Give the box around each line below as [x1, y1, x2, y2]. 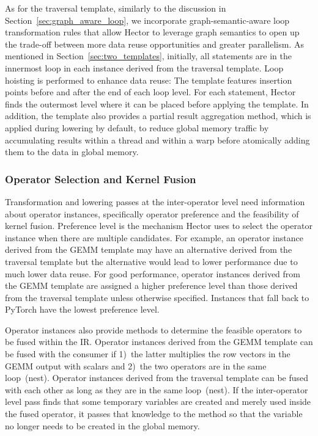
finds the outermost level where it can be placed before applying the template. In [5, 97, 309, 110]
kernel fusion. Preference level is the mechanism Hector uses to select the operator [5, 219, 312, 232]
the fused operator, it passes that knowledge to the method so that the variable [5, 407, 303, 420]
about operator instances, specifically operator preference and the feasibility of [5, 207, 299, 220]
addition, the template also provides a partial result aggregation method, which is [5, 109, 311, 122]
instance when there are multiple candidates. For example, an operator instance [5, 231, 303, 244]
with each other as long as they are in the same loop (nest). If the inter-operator [5, 383, 308, 396]
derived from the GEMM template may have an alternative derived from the [5, 243, 292, 256]
